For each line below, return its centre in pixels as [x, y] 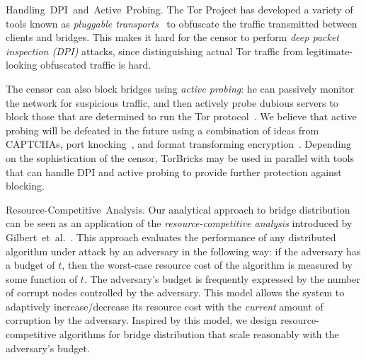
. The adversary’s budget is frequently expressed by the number [222, 278]
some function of [42, 278]
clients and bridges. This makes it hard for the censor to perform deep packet [173, 37]
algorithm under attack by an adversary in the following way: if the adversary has [183, 251]
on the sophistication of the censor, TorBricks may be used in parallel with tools [180, 157]
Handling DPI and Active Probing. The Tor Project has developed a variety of [179, 9]
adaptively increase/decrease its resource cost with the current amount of [165, 306]
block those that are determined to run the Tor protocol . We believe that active [181, 116]
